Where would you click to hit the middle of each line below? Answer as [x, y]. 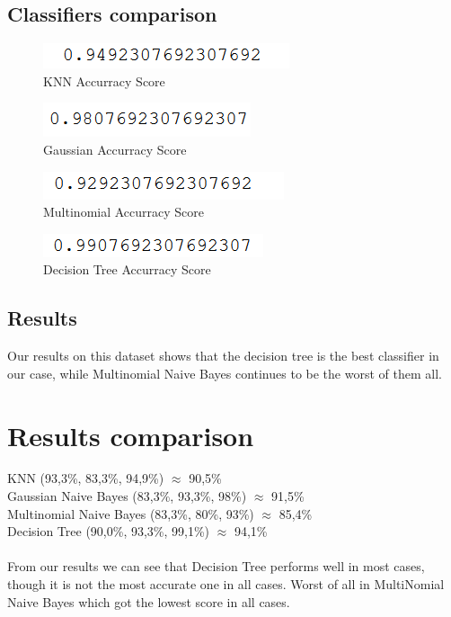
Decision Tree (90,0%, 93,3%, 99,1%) [109, 531]
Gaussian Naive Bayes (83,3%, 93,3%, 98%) [127, 496]
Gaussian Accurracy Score [115, 149]
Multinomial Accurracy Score [124, 212]
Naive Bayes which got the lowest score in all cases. [149, 601]
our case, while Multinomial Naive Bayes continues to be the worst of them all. [225, 373]
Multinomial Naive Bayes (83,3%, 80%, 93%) [131, 513]
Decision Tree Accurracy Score [127, 269]
